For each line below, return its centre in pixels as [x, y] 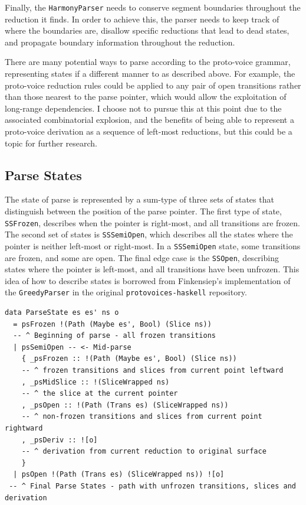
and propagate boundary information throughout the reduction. [120, 42]
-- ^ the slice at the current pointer [100, 394]
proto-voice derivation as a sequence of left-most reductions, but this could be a [149, 131]
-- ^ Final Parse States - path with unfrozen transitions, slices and [152, 486]
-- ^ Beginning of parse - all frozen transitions [114, 336]
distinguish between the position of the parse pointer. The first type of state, [143, 211]
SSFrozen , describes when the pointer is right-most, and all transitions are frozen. [152, 222]
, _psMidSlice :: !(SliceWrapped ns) [96, 382]
